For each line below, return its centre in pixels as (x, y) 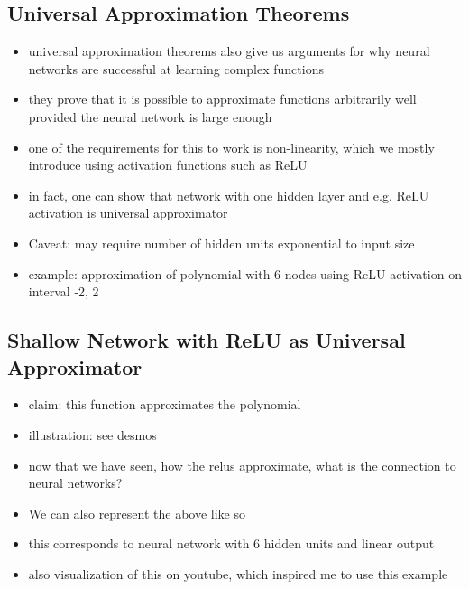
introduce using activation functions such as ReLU (168, 165)
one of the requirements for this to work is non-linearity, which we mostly (231, 147)
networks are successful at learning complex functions (176, 68)
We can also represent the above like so (137, 513)
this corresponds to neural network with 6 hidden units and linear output (231, 543)
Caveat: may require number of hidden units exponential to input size (221, 243)
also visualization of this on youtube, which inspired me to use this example (238, 573)
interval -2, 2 (64, 291)
